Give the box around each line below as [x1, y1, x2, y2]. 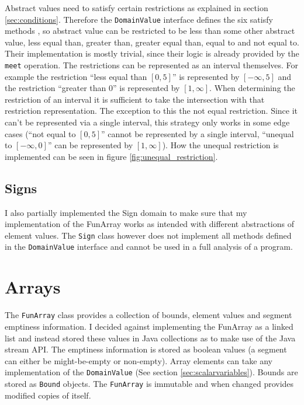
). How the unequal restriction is [162, 139, 279, 151]
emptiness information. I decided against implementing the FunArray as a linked [5, 320, 293, 332]
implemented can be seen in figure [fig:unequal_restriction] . [5, 150, 218, 162]
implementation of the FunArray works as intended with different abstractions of [5, 218, 294, 230]
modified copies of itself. [5, 389, 91, 401]
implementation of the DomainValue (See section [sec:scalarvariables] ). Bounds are [5, 366, 298, 378]
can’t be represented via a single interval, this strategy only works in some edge [5, 116, 290, 128]
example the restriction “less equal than [5, 70, 147, 82]
